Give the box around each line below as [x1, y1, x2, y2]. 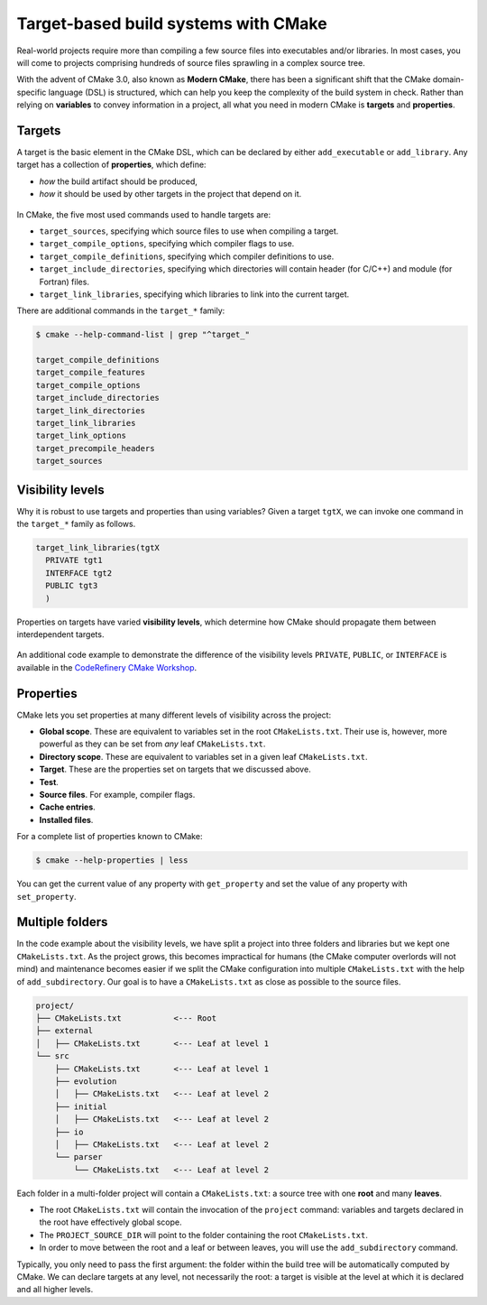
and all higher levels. [16, 1284, 94, 1295]
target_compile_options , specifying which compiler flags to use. [39, 238, 295, 249]
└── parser [54, 1152, 103, 1162]
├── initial [54, 1101, 108, 1112]
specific [16, 87, 47, 97]
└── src [35, 1051, 69, 1061]
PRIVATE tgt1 [45, 555, 103, 566]
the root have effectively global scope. [39, 1217, 182, 1227]
